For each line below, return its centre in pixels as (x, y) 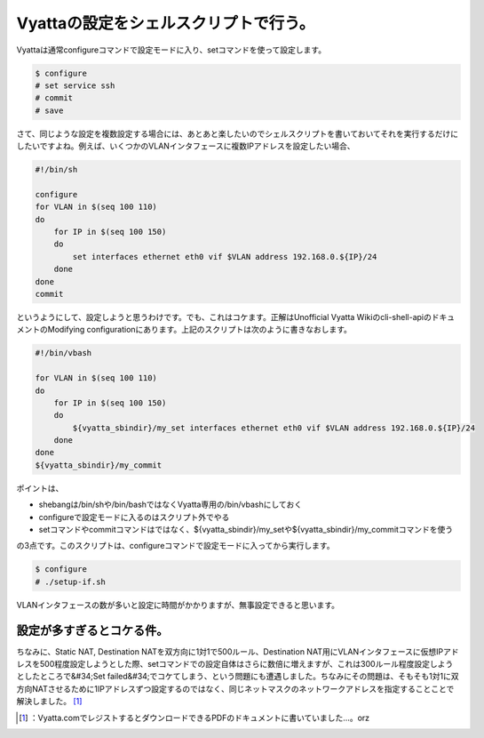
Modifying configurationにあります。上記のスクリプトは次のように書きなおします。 (200, 330)
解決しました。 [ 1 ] (49, 702)
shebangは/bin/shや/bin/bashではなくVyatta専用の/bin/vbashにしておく (170, 505)
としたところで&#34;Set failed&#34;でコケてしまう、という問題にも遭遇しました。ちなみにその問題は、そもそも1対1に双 (238, 677)
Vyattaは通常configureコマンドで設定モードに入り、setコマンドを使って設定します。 (171, 50)
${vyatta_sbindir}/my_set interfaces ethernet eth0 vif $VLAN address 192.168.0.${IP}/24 (274, 428)
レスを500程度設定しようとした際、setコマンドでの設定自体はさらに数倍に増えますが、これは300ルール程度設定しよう (235, 664)
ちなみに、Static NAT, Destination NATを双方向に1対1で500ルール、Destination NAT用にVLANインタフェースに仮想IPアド (238, 651)
